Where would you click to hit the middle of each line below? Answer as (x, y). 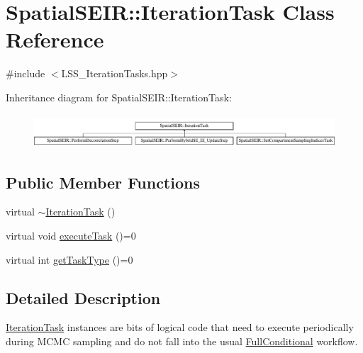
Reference (55, 39)
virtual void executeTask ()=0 (71, 236)
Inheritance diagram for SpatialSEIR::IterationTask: (119, 97)
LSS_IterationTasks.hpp (115, 73)
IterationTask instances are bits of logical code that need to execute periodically (180, 327)
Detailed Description (83, 297)
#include (26, 73)
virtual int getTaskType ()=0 (69, 259)
